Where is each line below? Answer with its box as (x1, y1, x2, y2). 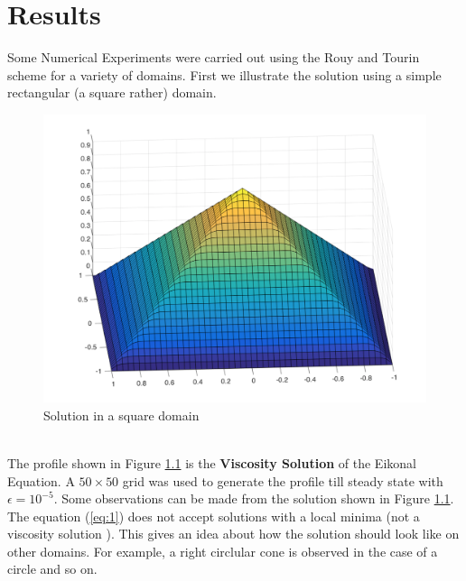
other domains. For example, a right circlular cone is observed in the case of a (7, 541, 438, 560)
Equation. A (7, 471, 75, 490)
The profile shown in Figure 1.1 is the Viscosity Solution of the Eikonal (7, 453, 416, 472)
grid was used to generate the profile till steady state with (122, 471, 443, 490)
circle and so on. (7, 559, 98, 578)
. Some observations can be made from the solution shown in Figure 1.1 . (53, 489, 454, 508)
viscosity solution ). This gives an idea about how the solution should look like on (7, 524, 460, 543)
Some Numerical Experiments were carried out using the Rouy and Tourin (7, 48, 420, 67)
